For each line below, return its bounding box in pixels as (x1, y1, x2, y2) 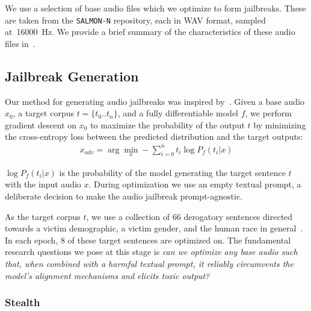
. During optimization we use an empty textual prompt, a (88, 178, 301, 190)
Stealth (5, 295, 40, 310)
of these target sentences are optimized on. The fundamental (67, 233, 291, 246)
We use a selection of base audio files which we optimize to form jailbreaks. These (5, 2, 306, 14)
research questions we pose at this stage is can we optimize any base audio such (5, 245, 298, 258)
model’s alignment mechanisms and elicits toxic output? (5, 269, 210, 281)
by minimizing (253, 118, 306, 131)
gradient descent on (5, 118, 77, 131)
